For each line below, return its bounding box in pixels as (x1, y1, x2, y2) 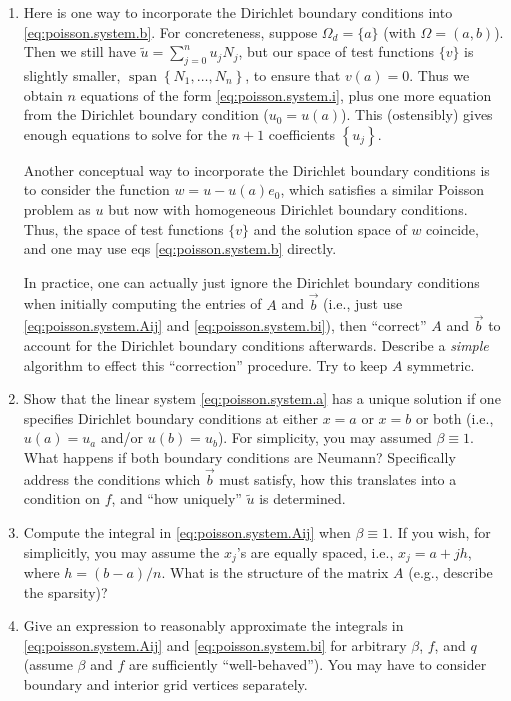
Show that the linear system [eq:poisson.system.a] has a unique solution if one (23, 388, 501, 409)
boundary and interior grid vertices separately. (23, 673, 308, 694)
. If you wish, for (389, 521, 491, 542)
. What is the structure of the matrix (161, 561, 389, 582)
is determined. (259, 488, 346, 509)
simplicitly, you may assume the (23, 541, 220, 562)
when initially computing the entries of (23, 293, 262, 314)
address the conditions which (23, 468, 201, 489)
